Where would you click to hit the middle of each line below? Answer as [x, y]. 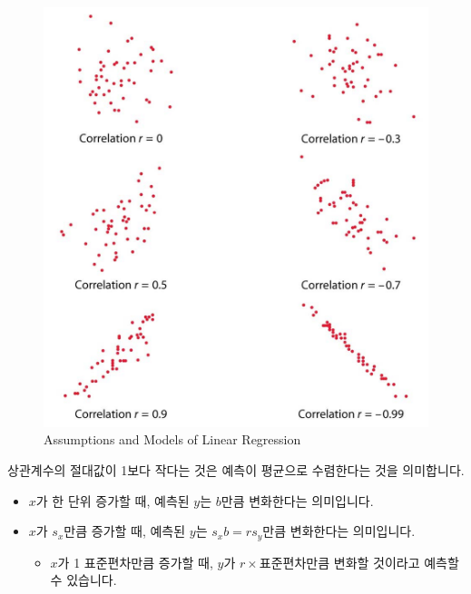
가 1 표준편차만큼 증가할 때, [135, 562]
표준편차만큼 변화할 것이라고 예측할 [359, 562]
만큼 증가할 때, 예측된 [125, 531]
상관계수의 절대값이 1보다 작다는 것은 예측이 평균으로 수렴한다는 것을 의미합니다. [236, 469]
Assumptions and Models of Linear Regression [172, 439]
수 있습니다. [83, 580]
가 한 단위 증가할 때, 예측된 [113, 500]
